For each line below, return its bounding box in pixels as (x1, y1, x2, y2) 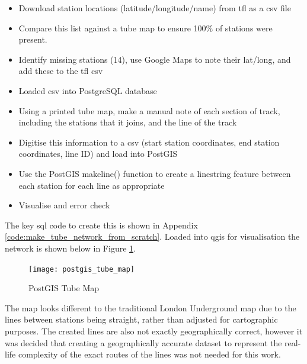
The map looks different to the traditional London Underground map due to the (5, 301, 296, 314)
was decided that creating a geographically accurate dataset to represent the (5, 336, 282, 349)
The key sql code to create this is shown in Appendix (5, 218, 198, 231)
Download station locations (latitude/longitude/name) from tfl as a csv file (18, 2, 291, 14)
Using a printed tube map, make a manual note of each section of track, (18, 104, 280, 117)
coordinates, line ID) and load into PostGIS (18, 147, 178, 160)
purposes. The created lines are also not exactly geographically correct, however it (5, 324, 303, 337)
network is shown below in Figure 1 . (5, 241, 136, 254)
